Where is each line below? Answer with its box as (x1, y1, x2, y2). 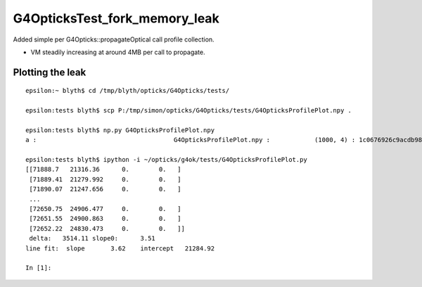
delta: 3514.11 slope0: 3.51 (29, 234, 156, 243)
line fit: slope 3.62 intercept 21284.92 (25, 244, 215, 253)
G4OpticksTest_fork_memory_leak (13, 11, 219, 26)
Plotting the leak (13, 66, 87, 78)
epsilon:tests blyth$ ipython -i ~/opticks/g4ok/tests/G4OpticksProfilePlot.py (25, 155, 307, 164)
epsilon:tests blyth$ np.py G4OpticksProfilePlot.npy (25, 126, 215, 134)
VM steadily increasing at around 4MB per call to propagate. (30, 48, 205, 56)
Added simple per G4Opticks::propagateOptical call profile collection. (13, 35, 215, 44)
